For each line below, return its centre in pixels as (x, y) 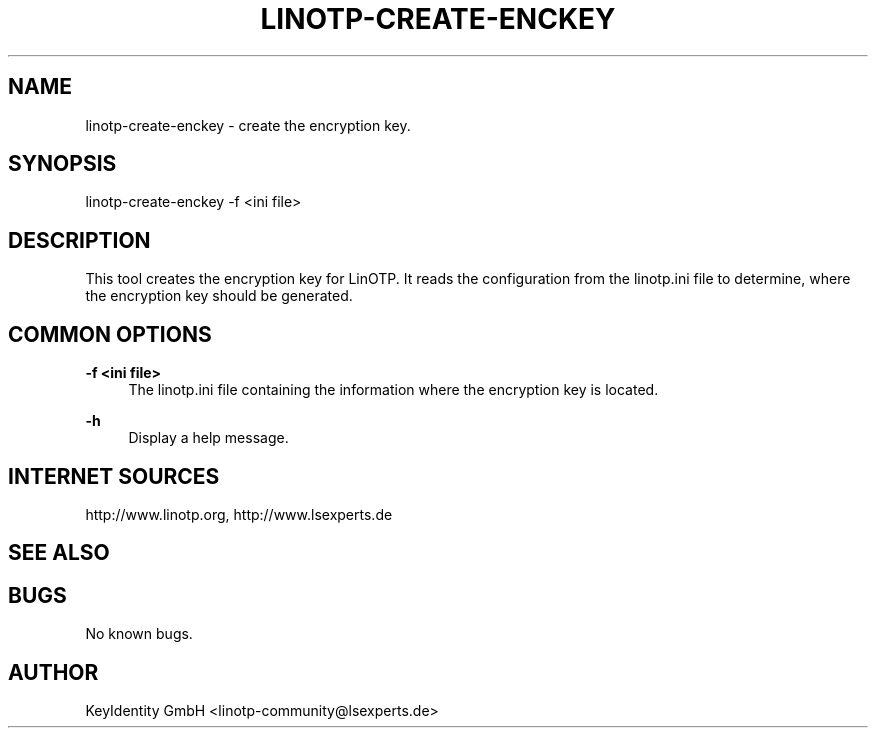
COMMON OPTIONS (110, 334)
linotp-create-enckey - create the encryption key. (248, 125)
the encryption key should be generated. (219, 296)
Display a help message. (208, 438)
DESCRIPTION (79, 240)
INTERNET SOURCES (114, 476)
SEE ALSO (59, 553)
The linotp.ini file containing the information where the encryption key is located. (393, 390)
